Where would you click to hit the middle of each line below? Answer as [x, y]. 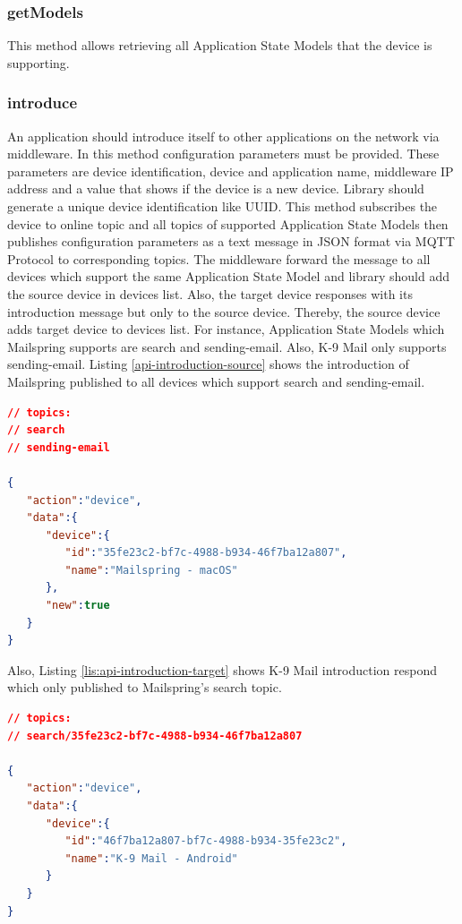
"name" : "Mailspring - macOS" [151, 570]
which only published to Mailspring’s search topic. [145, 687]
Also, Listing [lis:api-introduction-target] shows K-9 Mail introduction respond [222, 669]
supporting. [38, 62]
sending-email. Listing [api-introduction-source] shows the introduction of [208, 364]
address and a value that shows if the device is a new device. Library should [216, 188]
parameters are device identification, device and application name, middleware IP [231, 171]
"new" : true [77, 606]
